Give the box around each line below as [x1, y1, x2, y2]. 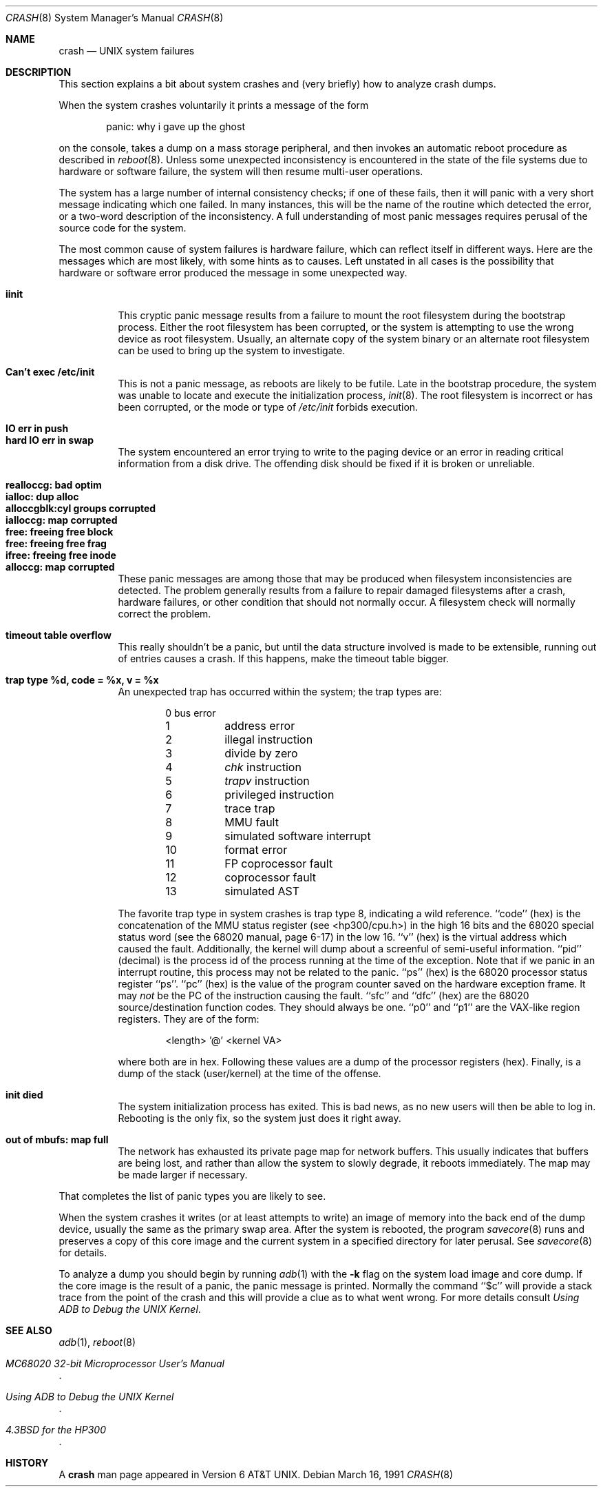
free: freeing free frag [6, 538, 107, 549]
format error [224, 843, 288, 857]
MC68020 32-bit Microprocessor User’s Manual [6, 1358, 224, 1369]
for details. [59, 1247, 107, 1258]
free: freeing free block [6, 526, 114, 538]
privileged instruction [224, 788, 335, 801]
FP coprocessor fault [224, 857, 333, 870]
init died [6, 1089, 43, 1101]
